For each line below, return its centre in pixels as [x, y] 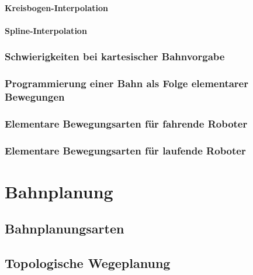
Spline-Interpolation [46, 30]
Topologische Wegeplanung [88, 263]
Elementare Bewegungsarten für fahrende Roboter [126, 123]
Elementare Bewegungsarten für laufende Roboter [125, 150]
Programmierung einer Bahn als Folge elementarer [126, 83]
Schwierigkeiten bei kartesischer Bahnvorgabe [115, 56]
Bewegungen [35, 97]
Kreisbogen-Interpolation [56, 7]
